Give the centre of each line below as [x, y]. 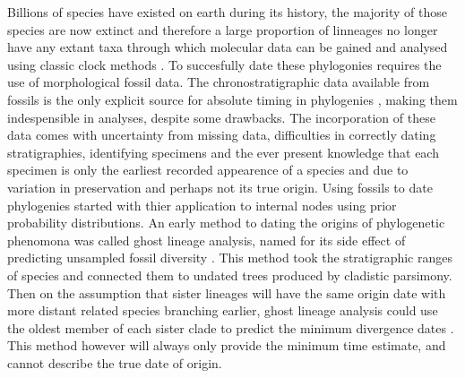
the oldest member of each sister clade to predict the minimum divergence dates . [231, 327]
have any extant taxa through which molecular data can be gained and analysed [228, 47]
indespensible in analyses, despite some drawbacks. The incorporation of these [221, 117]
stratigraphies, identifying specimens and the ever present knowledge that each [223, 152]
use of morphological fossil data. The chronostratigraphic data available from [219, 82]
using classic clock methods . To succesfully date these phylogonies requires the [224, 64]
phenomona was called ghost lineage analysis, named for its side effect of [207, 240]
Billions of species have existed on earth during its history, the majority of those [227, 12]
